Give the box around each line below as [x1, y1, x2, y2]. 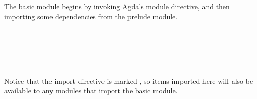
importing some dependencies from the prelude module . [4, 11, 178, 21]
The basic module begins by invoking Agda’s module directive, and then [4, 1, 230, 11]
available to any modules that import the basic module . [4, 85, 178, 96]
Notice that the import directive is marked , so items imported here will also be [4, 75, 253, 86]
